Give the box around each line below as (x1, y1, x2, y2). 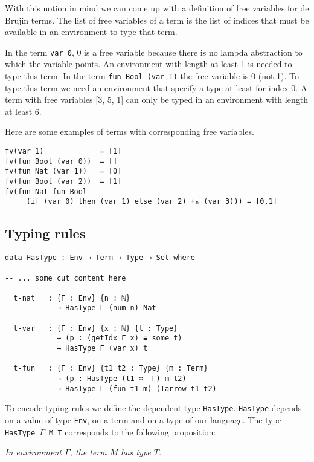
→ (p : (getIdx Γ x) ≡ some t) (56, 334, 182, 343)
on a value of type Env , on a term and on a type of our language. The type (5, 414, 281, 426)
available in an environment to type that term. (5, 25, 178, 38)
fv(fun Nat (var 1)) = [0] (5, 167, 122, 176)
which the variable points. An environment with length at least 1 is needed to (5, 57, 292, 70)
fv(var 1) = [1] (5, 147, 122, 156)
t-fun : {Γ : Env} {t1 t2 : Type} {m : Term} (13, 364, 208, 373)
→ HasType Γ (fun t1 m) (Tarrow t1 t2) (56, 384, 217, 393)
